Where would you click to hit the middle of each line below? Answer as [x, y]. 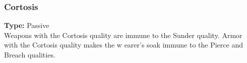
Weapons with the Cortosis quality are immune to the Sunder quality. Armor [123, 35]
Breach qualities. [30, 54]
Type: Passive [27, 25]
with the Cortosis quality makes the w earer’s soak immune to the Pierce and [124, 45]
